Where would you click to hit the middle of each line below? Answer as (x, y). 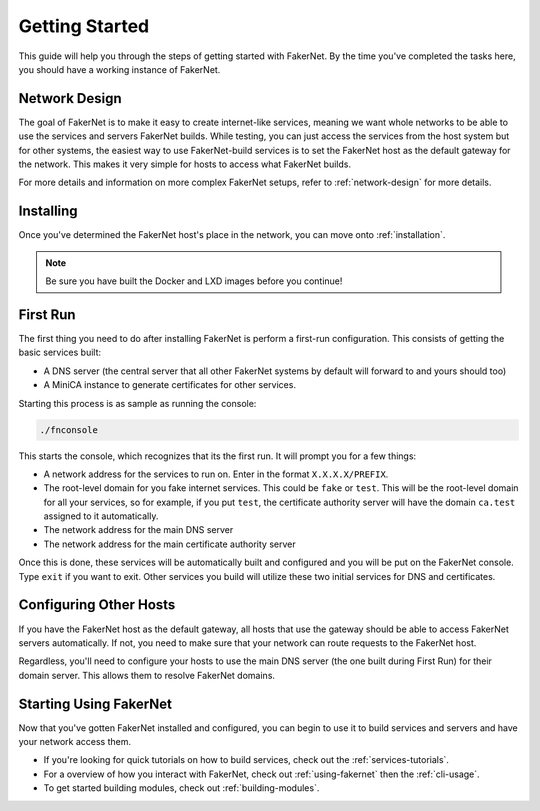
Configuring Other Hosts (97, 605)
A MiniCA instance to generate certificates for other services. (170, 385)
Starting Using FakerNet (95, 703)
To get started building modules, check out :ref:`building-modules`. (181, 788)
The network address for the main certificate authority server (169, 544)
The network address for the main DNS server (138, 530)
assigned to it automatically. (101, 516)
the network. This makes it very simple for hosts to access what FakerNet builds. (185, 164)
